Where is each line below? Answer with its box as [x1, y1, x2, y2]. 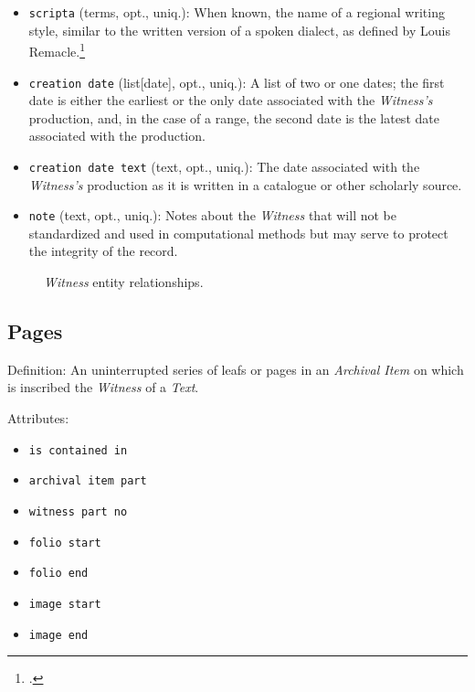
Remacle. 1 [28, 39, 86, 60]
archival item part [28, 474, 147, 488]
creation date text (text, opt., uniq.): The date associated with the [28, 156, 420, 176]
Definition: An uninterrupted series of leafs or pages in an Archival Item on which [7, 359, 464, 378]
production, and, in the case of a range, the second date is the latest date [28, 108, 439, 127]
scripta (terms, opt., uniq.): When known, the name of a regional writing [28, 3, 445, 21]
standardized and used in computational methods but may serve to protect [28, 223, 449, 242]
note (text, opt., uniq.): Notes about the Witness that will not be [28, 206, 396, 225]
